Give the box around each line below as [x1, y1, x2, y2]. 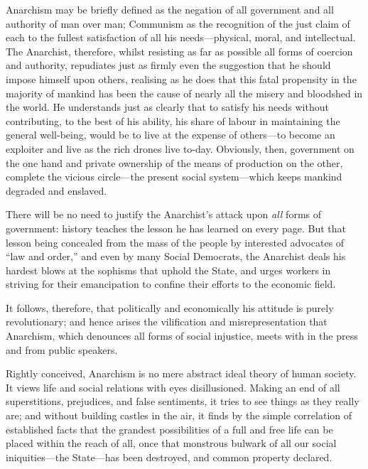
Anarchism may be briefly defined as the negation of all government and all [6, 2, 334, 16]
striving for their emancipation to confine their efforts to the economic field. [6, 276, 336, 291]
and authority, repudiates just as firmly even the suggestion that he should [6, 58, 331, 72]
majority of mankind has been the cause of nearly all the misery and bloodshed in [6, 85, 363, 100]
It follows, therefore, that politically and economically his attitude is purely [6, 300, 334, 315]
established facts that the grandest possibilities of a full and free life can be [6, 421, 333, 436]
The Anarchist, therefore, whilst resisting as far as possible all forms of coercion [6, 43, 353, 58]
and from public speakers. [6, 342, 118, 357]
